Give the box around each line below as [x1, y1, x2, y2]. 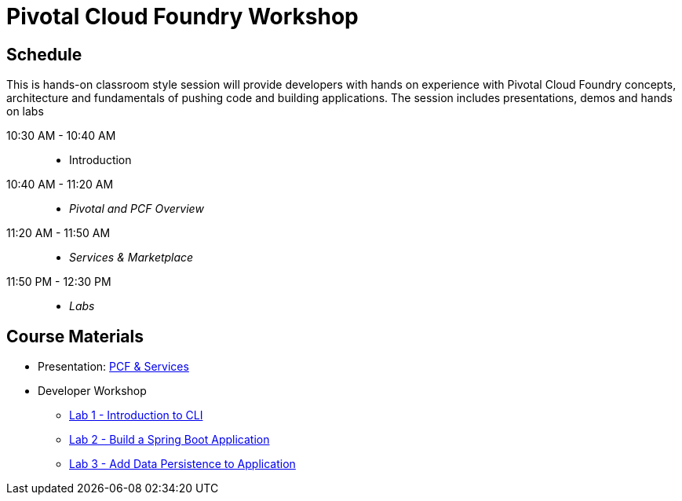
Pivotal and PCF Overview [69, 202, 204, 216]
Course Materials [6, 326, 144, 346]
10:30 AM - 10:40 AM [6, 129, 116, 143]
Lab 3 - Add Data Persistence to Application [69, 457, 296, 471]
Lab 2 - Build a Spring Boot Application [69, 433, 270, 447]
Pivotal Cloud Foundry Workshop [6, 3, 359, 30]
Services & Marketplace [69, 251, 194, 265]
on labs [6, 104, 44, 119]
